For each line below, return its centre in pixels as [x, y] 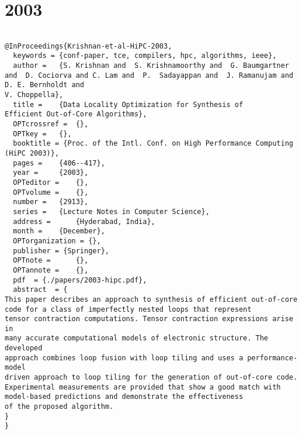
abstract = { [40, 290]
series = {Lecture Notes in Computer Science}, [111, 211]
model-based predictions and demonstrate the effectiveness [124, 397]
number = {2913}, [51, 202]
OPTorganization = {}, [57, 241]
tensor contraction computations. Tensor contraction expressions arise [149, 319]
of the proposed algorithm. [59, 407]
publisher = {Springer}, [61, 251]
